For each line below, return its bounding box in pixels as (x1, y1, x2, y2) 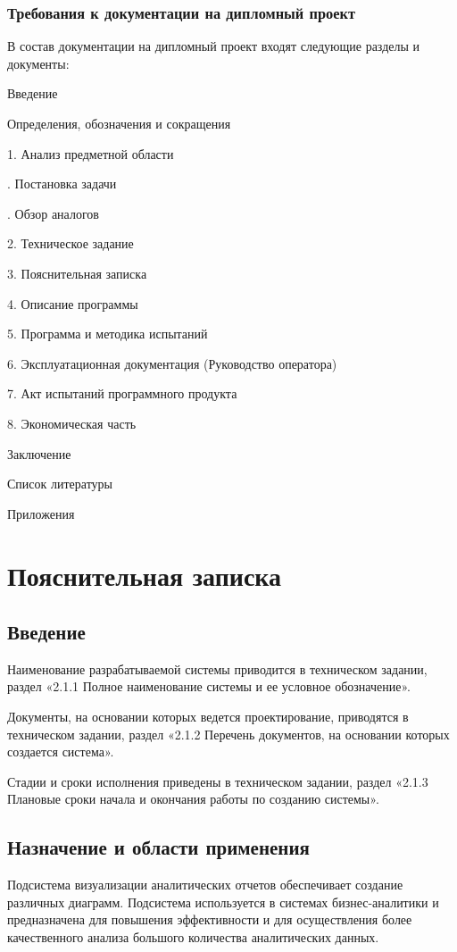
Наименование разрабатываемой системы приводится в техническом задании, (7, 659, 428, 678)
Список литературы (7, 474, 113, 493)
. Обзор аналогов (7, 204, 99, 222)
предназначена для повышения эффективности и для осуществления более (7, 910, 412, 929)
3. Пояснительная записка (7, 263, 147, 282)
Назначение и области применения (7, 833, 310, 861)
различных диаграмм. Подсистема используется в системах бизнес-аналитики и (7, 892, 439, 911)
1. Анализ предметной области (7, 144, 174, 163)
